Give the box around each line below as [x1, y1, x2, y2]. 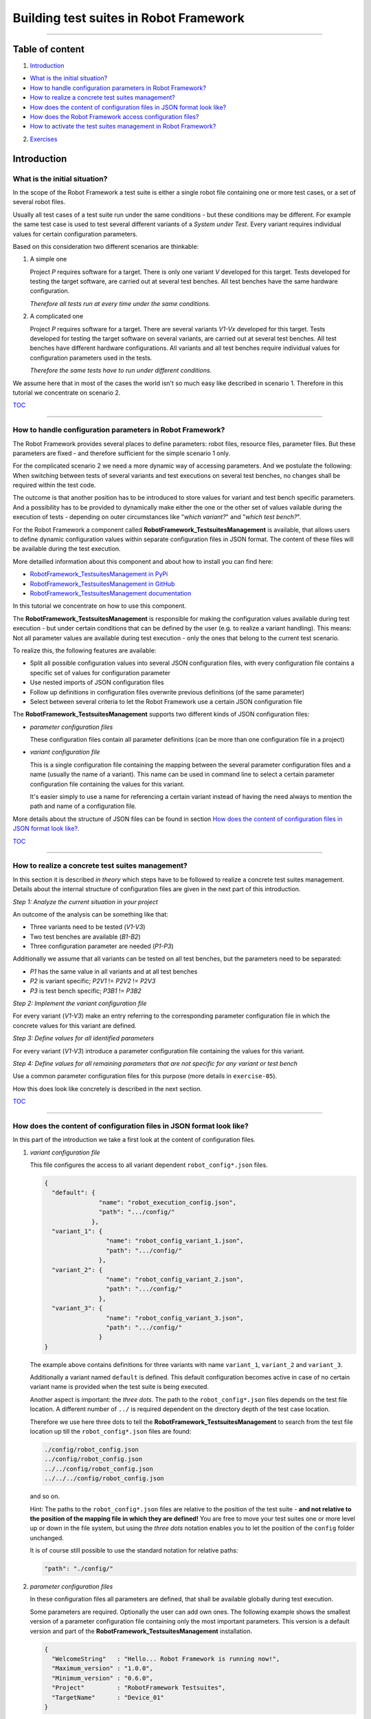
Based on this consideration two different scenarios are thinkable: [12, 242, 199, 250]
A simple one [30, 255, 67, 263]
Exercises [30, 135, 58, 143]
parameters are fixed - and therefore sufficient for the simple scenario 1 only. [12, 449, 230, 457]
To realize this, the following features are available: [12, 646, 157, 655]
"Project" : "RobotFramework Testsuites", [52, 1684, 226, 1691]
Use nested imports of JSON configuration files [30, 678, 164, 687]
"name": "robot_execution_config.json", [98, 1198, 237, 1206]
